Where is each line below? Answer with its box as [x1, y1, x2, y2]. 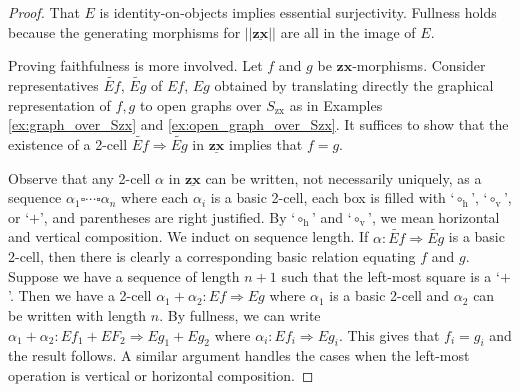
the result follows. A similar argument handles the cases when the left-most [8, 345, 470, 366]
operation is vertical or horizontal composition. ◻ [8, 364, 314, 385]
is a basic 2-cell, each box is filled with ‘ [210, 187, 455, 208]
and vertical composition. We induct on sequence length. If [8, 226, 369, 247]
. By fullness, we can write [159, 304, 321, 325]
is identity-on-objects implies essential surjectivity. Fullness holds [99, 2, 497, 22]
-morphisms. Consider [352, 55, 486, 76]
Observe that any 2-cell [8, 167, 151, 188]
